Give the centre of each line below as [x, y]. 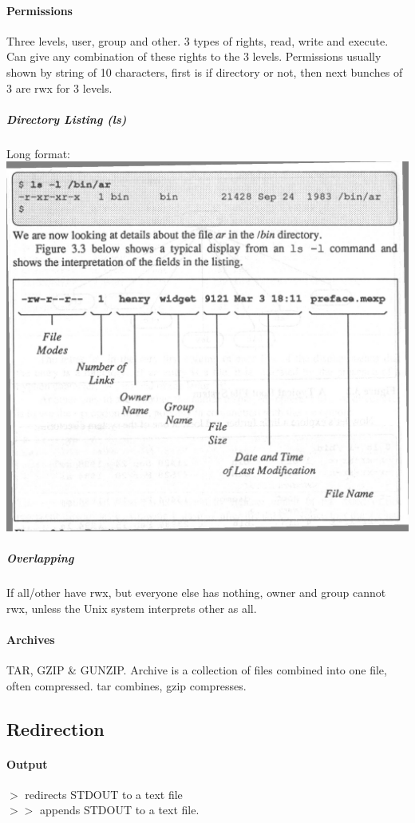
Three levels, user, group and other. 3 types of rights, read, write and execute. [198, 40]
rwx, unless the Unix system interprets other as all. [132, 608]
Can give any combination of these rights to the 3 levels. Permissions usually [194, 56]
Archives [31, 639]
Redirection [55, 728]
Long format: [38, 153]
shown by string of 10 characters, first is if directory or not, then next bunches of [205, 72]
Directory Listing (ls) [67, 119]
